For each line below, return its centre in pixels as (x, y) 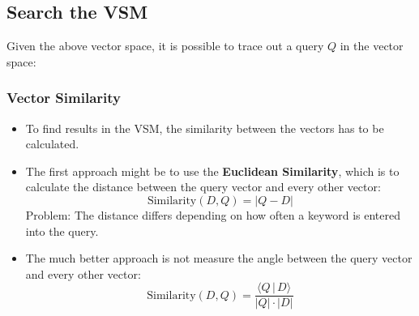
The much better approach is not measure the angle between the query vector (219, 258)
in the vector (372, 46)
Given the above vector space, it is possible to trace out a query (165, 46)
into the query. (62, 231)
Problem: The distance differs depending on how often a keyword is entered (213, 214)
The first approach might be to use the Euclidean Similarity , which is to (212, 171)
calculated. (52, 144)
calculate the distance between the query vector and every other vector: (203, 187)
